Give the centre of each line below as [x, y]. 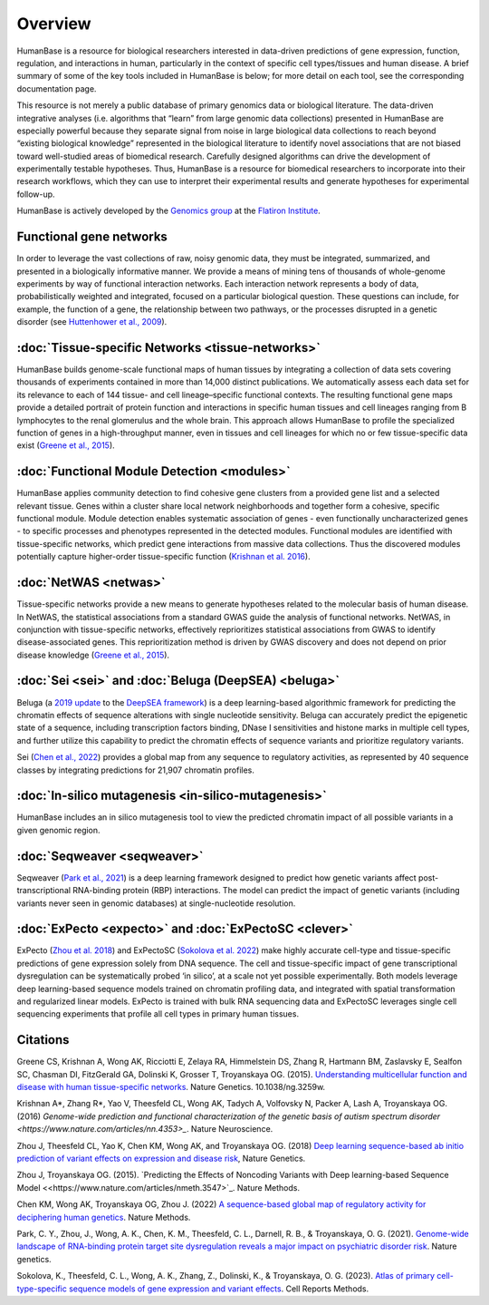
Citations [43, 1040]
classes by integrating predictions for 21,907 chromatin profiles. [136, 770]
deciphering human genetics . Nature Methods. [104, 1217]
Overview [54, 24]
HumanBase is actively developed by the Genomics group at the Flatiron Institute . [168, 211]
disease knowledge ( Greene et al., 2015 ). [93, 655]
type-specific [42, 1289]
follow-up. [36, 194]
